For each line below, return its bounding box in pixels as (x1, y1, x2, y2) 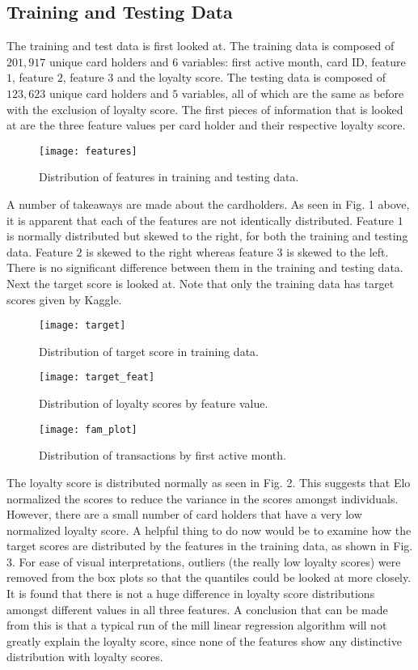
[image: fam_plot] (39, 423, 137, 435)
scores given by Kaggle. (6, 290, 122, 307)
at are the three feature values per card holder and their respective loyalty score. (6, 117, 406, 134)
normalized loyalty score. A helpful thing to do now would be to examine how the (6, 521, 412, 538)
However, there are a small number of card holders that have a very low (6, 506, 362, 523)
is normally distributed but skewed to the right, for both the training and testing (6, 227, 408, 244)
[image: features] (39, 145, 137, 157)
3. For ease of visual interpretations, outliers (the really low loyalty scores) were (6, 553, 401, 570)
